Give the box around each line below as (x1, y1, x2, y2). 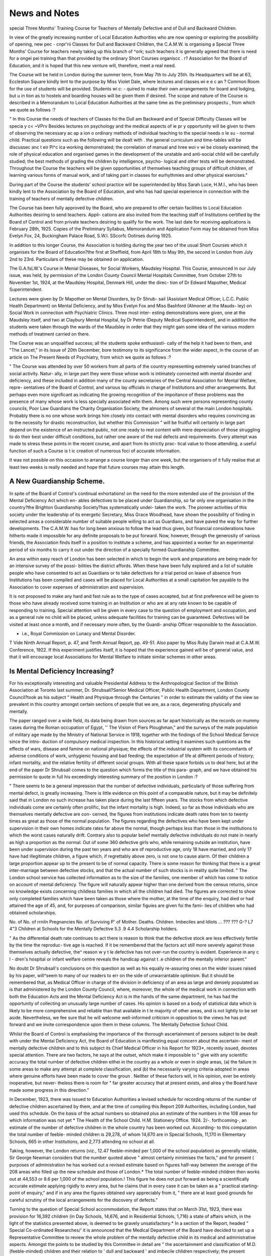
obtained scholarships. (9, 909, 57, 915)
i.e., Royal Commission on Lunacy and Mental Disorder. (22, 631, 136, 637)
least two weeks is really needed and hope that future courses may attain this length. (9, 464, 185, 470)
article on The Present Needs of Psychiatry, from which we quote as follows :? (9, 354, 171, 360)
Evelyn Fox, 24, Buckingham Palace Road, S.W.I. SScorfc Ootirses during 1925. (9, 233, 172, 239)
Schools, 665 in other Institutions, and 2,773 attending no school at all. (9, 1138, 155, 1144)
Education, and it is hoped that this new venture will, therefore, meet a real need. (9, 62, 176, 68)
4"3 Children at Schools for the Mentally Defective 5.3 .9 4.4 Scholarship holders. (9, 926, 178, 932)
